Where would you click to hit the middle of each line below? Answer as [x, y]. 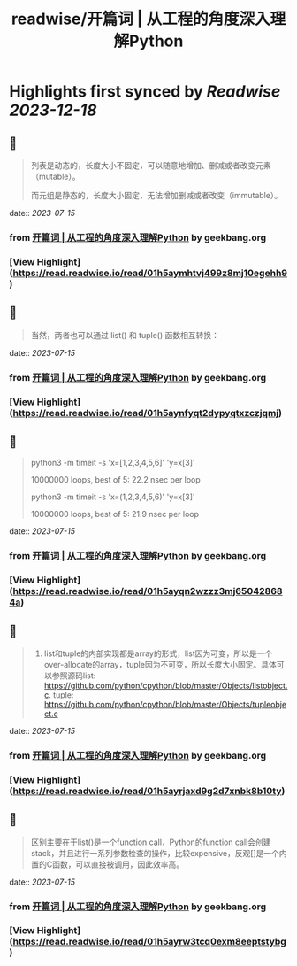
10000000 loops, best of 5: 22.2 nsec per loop [115, 480]
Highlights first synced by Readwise [145, 92]
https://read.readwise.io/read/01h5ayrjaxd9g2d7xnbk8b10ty [147, 791]
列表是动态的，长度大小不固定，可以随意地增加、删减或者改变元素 [151, 165]
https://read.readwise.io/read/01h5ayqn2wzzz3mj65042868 [148, 591]
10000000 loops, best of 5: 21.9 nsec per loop [115, 514]
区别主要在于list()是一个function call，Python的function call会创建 [151, 842]
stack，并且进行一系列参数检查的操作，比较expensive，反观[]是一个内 [159, 853]
